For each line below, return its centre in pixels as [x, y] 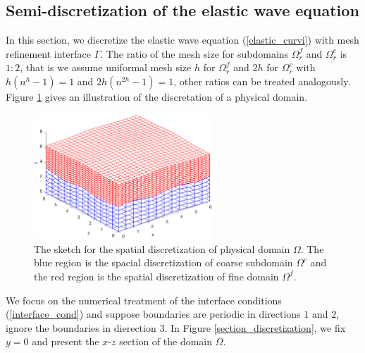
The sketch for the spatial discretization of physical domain [162, 248]
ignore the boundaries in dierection [81, 327]
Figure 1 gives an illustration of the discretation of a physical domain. [157, 96]
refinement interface [49, 53]
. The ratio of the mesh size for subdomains [194, 53]
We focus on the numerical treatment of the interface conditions [144, 300]
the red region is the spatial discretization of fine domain [156, 276]
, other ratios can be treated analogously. [262, 81]
